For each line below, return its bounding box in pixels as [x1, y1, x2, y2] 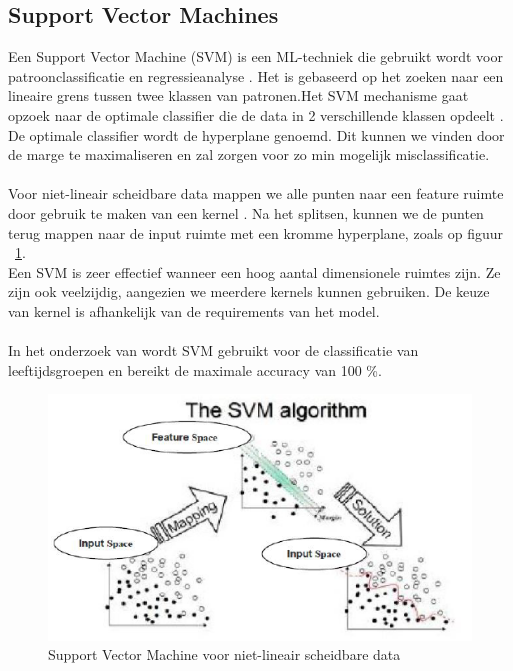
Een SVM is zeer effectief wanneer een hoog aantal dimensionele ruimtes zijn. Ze [8, 261, 501, 282]
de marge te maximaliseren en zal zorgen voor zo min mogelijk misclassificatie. [8, 144, 490, 165]
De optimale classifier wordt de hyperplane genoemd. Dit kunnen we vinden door [8, 124, 505, 145]
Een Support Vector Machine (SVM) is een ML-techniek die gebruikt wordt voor [8, 46, 503, 67]
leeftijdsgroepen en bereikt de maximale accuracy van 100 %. [8, 359, 382, 380]
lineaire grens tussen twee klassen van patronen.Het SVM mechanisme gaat [8, 85, 469, 106]
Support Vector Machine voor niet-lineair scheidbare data [48, 644, 401, 665]
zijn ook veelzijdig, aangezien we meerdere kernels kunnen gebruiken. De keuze [8, 281, 490, 302]
